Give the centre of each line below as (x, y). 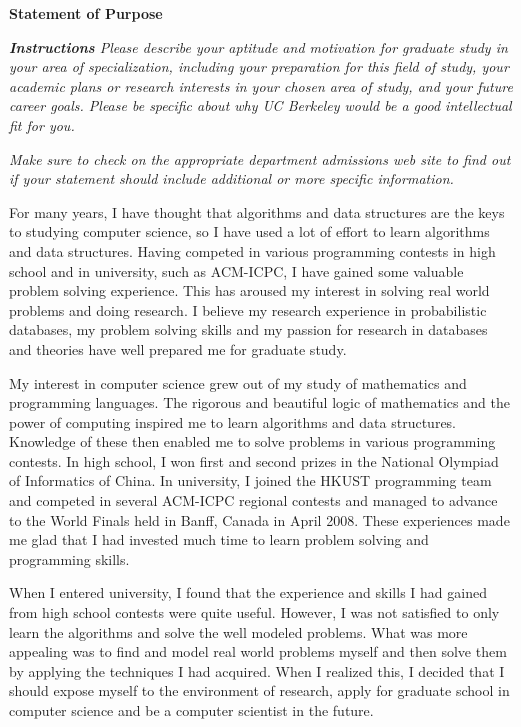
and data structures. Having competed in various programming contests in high (252, 250)
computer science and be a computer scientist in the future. (191, 710)
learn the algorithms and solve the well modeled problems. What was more (238, 631)
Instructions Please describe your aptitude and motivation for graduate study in (258, 46)
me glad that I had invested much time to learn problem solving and (219, 539)
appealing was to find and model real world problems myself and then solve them (258, 651)
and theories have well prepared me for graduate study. (178, 348)
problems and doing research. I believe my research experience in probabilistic (248, 309)
